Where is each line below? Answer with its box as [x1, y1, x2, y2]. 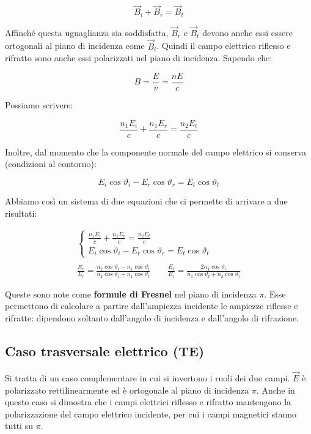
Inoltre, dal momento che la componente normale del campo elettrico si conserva [5, 145, 306, 158]
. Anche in [256, 383, 295, 396]
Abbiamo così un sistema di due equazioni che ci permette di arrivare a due [5, 195, 288, 208]
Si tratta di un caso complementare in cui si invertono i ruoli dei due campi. [5, 371, 290, 384]
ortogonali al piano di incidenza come [5, 39, 145, 52]
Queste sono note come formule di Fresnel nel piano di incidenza [5, 287, 257, 300]
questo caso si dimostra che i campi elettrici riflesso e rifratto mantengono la [5, 395, 291, 408]
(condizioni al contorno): [5, 157, 97, 170]
